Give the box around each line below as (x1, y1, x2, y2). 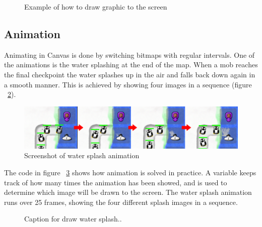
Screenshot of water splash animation (24, 150, 140, 161)
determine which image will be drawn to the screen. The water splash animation (4, 187, 252, 197)
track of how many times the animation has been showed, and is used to (4, 177, 227, 187)
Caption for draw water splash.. (24, 213, 122, 224)
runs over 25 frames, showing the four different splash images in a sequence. (4, 196, 238, 207)
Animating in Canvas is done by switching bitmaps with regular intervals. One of (4, 49, 255, 60)
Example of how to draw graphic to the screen (24, 2, 167, 12)
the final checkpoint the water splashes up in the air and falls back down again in (4, 69, 255, 79)
